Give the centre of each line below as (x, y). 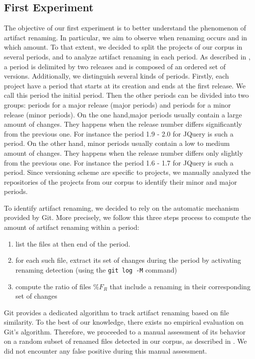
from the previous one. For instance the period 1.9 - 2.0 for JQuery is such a (119, 133)
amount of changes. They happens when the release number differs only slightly (124, 152)
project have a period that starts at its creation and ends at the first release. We (125, 85)
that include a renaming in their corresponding (180, 286)
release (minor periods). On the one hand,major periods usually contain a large (123, 114)
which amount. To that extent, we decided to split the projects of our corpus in (123, 47)
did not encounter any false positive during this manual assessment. (106, 351)
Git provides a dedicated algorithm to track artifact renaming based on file (116, 312)
